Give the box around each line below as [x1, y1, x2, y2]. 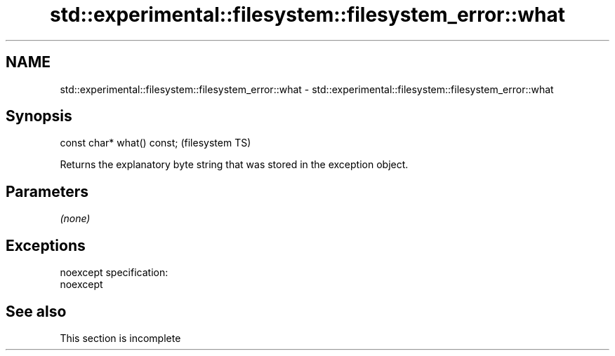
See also [6, 302, 67, 320]
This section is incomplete [60, 331, 181, 344]
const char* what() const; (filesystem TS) [60, 137, 251, 149]
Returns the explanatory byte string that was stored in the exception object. [60, 158, 409, 171]
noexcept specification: [60, 266, 168, 279]
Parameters [6, 182, 88, 200]
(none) [60, 212, 91, 225]
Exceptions [6, 236, 86, 254]
